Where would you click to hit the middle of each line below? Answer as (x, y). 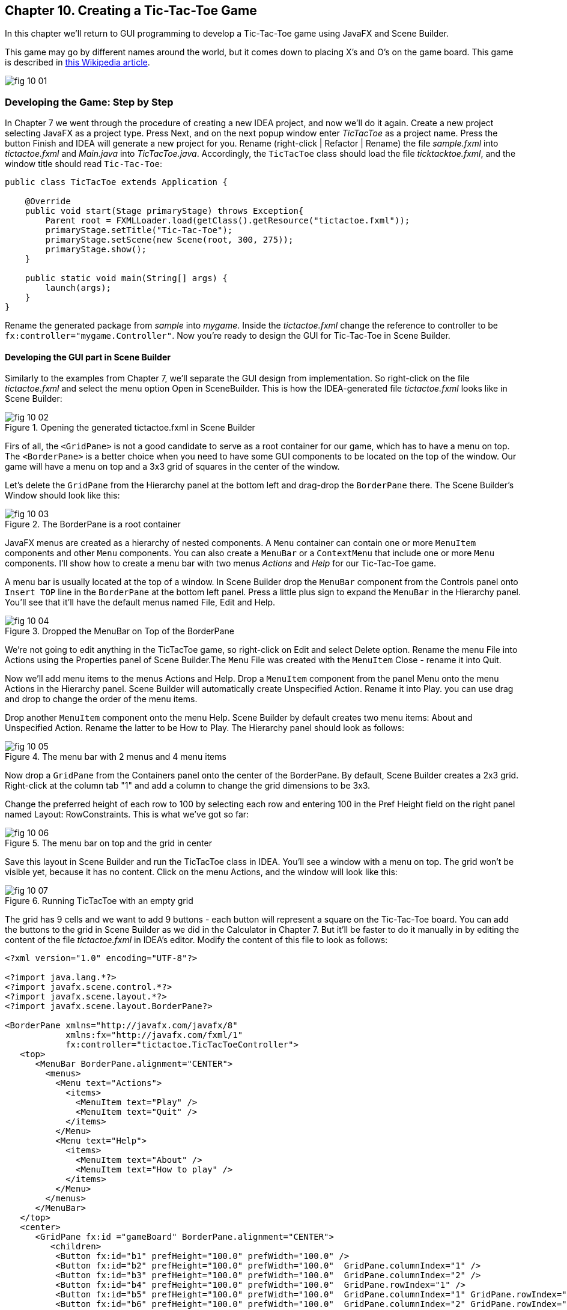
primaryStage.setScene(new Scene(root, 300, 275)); (169, 240)
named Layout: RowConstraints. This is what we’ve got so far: (127, 814)
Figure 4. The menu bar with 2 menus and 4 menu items (116, 757)
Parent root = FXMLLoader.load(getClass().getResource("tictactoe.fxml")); (228, 221)
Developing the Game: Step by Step (89, 102)
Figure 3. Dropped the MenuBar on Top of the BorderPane (120, 631)
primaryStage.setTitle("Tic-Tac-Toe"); (139, 230)
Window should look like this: (62, 496)
